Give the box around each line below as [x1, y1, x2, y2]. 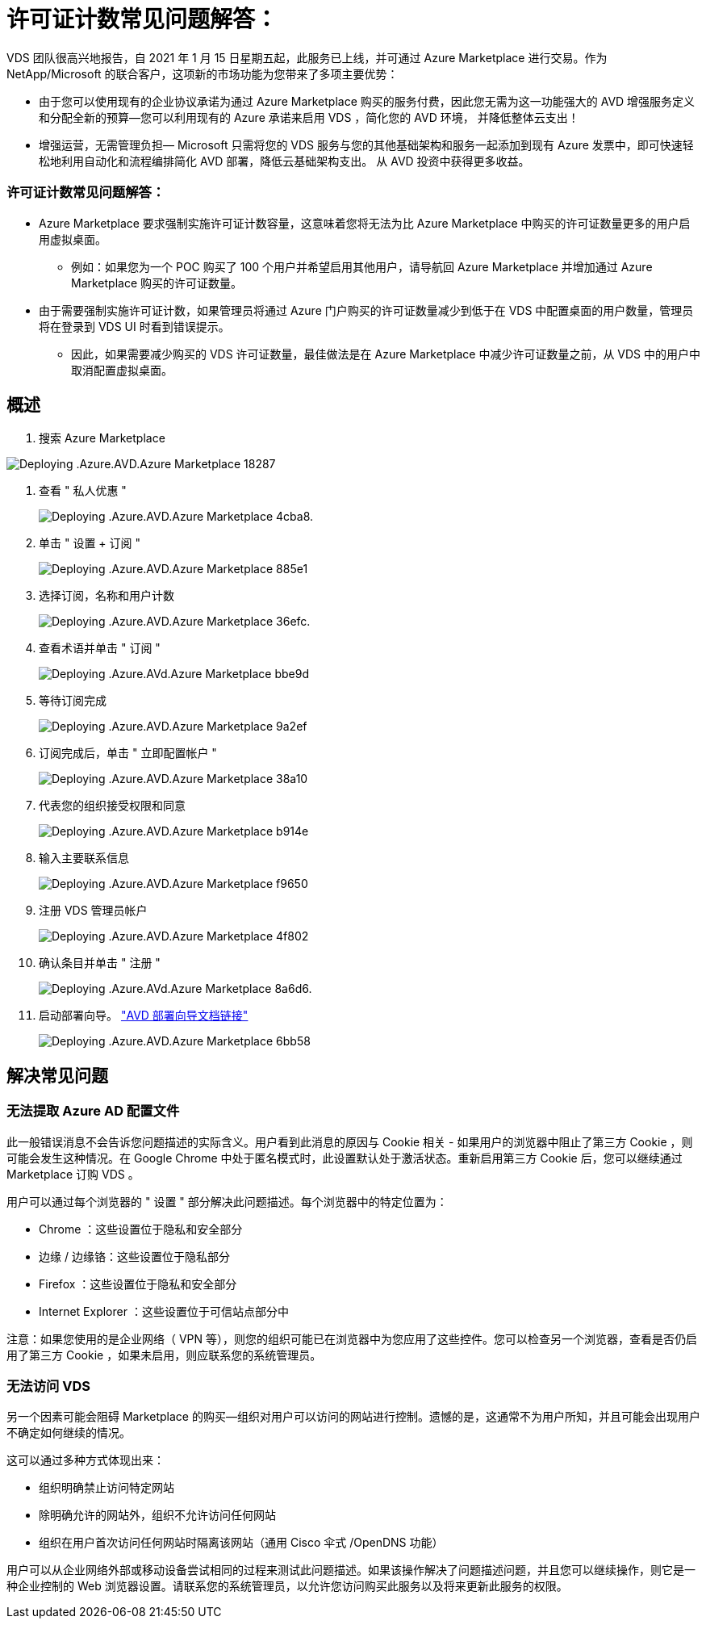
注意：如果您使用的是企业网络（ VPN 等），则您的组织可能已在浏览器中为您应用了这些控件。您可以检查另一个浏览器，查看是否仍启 [6, 1331, 698, 1346]
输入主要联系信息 [39, 851, 129, 865]
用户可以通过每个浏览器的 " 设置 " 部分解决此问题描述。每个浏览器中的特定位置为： [6, 1194, 448, 1208]
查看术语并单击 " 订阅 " [39, 641, 161, 655]
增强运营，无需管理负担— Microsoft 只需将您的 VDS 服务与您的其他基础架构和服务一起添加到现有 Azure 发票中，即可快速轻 [39, 137, 694, 152]
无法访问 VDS [6, 1377, 91, 1394]
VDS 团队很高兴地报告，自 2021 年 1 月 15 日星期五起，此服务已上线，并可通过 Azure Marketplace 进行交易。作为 [6, 50, 608, 65]
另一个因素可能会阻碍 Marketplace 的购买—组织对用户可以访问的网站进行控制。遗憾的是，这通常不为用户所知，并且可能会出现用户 [6, 1409, 700, 1424]
